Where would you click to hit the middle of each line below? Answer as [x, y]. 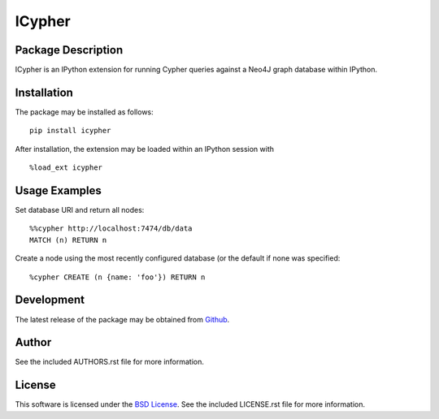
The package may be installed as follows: [84, 112]
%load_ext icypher [66, 168]
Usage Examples [58, 190]
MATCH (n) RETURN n [68, 240]
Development [50, 300]
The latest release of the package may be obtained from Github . [122, 319]
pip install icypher [70, 131]
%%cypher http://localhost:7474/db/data [111, 229]
